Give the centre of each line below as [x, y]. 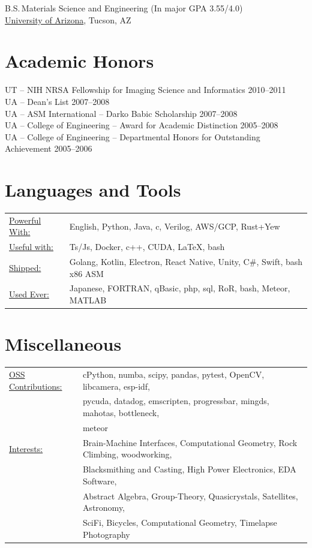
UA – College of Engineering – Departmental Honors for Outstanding [133, 136]
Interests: [26, 448]
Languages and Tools [93, 190]
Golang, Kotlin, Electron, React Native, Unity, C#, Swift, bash [186, 262]
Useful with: [31, 247]
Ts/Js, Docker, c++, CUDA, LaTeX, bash [147, 247]
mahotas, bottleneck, [121, 413]
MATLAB [88, 300]
